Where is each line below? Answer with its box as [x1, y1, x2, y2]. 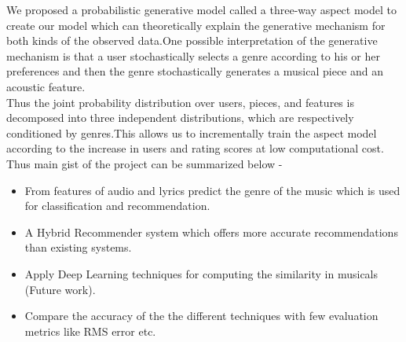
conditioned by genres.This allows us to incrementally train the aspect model [6, 124, 377, 141]
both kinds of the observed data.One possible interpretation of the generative [6, 32, 378, 49]
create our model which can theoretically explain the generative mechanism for [6, 17, 386, 33]
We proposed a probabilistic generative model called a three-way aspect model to [6, 2, 397, 17]
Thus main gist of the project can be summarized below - [6, 155, 283, 171]
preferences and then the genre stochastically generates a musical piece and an [6, 63, 383, 79]
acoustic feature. [6, 78, 86, 94]
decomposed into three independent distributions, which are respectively [6, 109, 354, 126]
